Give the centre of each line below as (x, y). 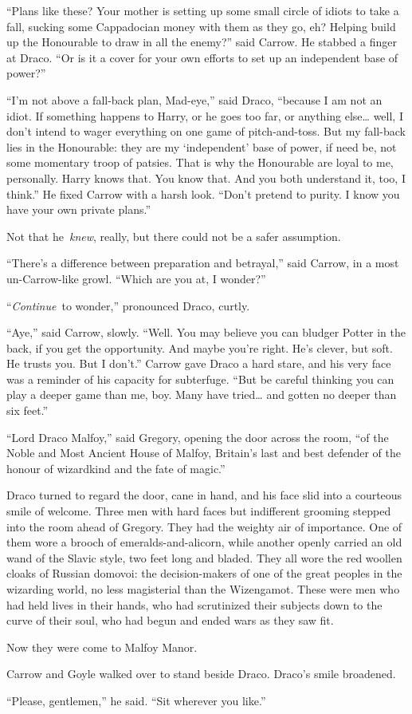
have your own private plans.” (78, 209)
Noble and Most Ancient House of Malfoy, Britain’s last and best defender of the (204, 453)
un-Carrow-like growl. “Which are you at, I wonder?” (136, 278)
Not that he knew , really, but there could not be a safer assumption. (174, 236)
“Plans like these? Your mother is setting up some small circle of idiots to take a (203, 10)
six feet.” (27, 410)
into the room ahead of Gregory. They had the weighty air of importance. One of (204, 526)
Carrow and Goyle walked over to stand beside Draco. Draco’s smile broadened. (201, 674)
